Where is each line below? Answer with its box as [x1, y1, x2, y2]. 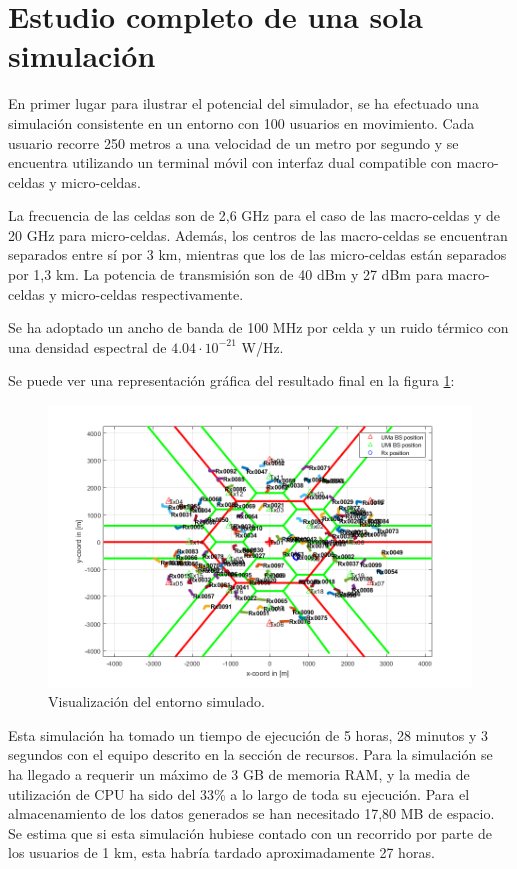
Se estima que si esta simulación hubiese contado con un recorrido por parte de [8, 822, 492, 843]
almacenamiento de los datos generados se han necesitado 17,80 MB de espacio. [8, 803, 495, 824]
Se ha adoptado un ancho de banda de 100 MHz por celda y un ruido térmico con [8, 317, 509, 338]
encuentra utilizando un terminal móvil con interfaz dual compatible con [8, 152, 452, 173]
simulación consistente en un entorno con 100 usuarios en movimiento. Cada [8, 112, 475, 133]
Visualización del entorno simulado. [48, 691, 265, 712]
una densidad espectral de [8, 336, 167, 357]
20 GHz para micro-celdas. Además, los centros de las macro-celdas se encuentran [8, 224, 508, 245]
